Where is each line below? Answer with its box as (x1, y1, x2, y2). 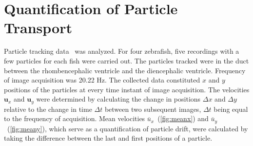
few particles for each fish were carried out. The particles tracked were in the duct (4, 55, 249, 65)
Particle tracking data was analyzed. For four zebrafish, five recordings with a (4, 46, 239, 56)
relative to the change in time (4, 104, 92, 114)
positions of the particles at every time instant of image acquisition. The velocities (4, 84, 250, 94)
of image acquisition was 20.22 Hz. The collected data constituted (4, 75, 200, 85)
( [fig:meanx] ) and (157, 113, 209, 124)
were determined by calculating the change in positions (36, 94, 201, 104)
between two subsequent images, (104, 104, 201, 114)
